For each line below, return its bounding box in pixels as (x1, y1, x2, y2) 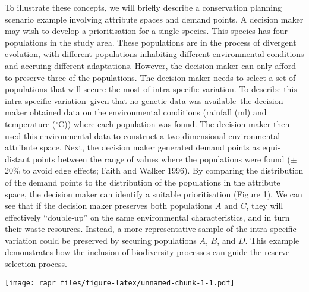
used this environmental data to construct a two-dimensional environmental (5, 129, 280, 142)
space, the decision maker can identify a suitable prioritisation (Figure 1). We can (5, 187, 302, 200)
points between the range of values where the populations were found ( (33, 152, 291, 165)
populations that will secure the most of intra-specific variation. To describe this (5, 83, 297, 95)
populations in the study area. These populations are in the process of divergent (5, 36, 297, 48)
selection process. (5, 258, 67, 270)
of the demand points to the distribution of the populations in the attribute (5, 175, 280, 188)
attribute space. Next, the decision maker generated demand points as (5, 141, 260, 153)
